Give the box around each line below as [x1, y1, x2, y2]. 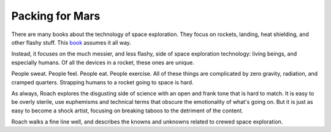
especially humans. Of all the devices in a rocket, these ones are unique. [11, 59, 194, 66]
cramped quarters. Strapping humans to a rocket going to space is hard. [11, 78, 194, 86]
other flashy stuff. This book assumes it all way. [11, 38, 132, 46]
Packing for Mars [11, 9, 101, 23]
